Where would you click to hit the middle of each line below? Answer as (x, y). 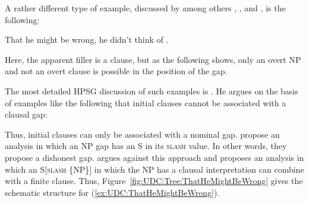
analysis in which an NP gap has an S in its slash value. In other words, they (146, 146)
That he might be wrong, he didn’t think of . (87, 39)
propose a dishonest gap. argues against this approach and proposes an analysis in (154, 157)
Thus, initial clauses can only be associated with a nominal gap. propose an (142, 134)
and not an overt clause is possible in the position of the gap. (116, 71)
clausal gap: (26, 114)
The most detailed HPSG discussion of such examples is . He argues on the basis (152, 91)
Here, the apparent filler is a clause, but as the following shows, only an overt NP (153, 59)
